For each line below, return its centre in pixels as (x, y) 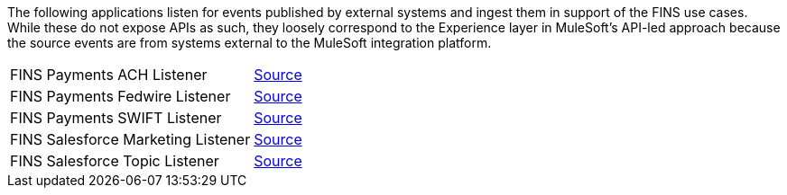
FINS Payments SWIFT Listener (116, 118)
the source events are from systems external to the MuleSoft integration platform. (250, 43)
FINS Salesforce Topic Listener (115, 161)
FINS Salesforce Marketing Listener (130, 139)
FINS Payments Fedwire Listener (120, 96)
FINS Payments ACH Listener (109, 75)
